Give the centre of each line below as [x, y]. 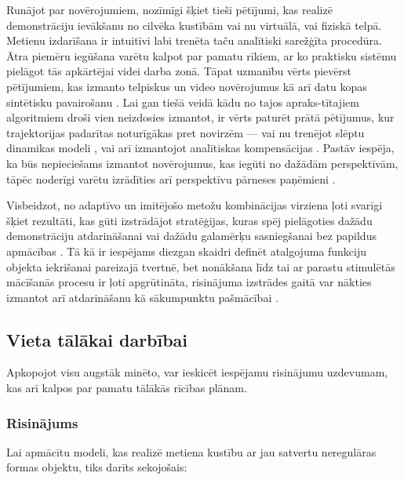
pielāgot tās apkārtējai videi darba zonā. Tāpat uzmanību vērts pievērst [179, 71]
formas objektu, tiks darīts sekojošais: [97, 467]
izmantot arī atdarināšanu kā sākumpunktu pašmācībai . [142, 297]
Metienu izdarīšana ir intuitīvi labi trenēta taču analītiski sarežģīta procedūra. [194, 40]
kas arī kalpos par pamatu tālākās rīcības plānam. [127, 388]
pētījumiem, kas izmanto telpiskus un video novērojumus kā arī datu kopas [187, 86]
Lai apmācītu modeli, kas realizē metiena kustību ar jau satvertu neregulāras [191, 451]
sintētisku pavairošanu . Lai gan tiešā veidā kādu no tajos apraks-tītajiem [183, 102]
